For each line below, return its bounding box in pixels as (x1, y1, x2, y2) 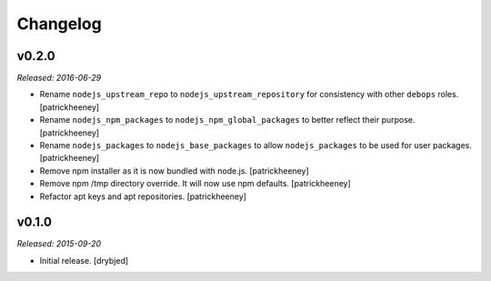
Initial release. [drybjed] (39, 255, 129, 266)
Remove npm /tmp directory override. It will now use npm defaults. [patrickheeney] (39, 178, 352, 189)
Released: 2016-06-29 (16, 73, 102, 84)
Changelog (16, 14, 102, 34)
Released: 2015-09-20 (16, 238, 102, 249)
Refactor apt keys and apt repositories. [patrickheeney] (39, 191, 247, 202)
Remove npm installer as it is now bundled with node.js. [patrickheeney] (39, 165, 309, 176)
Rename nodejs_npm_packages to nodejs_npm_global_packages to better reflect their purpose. (39, 115, 416, 125)
